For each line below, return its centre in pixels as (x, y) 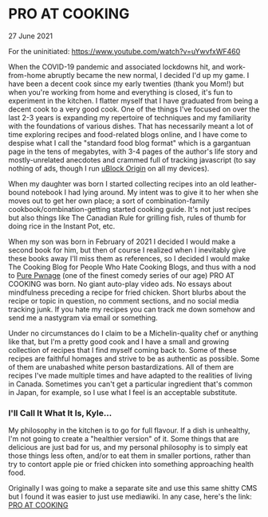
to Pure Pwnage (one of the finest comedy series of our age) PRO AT (122, 275)
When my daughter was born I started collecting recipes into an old (119, 183)
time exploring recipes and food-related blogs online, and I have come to (128, 134)
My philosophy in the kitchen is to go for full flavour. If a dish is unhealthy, (129, 430)
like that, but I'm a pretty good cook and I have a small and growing (119, 341)
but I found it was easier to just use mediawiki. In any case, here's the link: (130, 497)
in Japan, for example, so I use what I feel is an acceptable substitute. (123, 392)
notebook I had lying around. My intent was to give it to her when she (145, 192)
